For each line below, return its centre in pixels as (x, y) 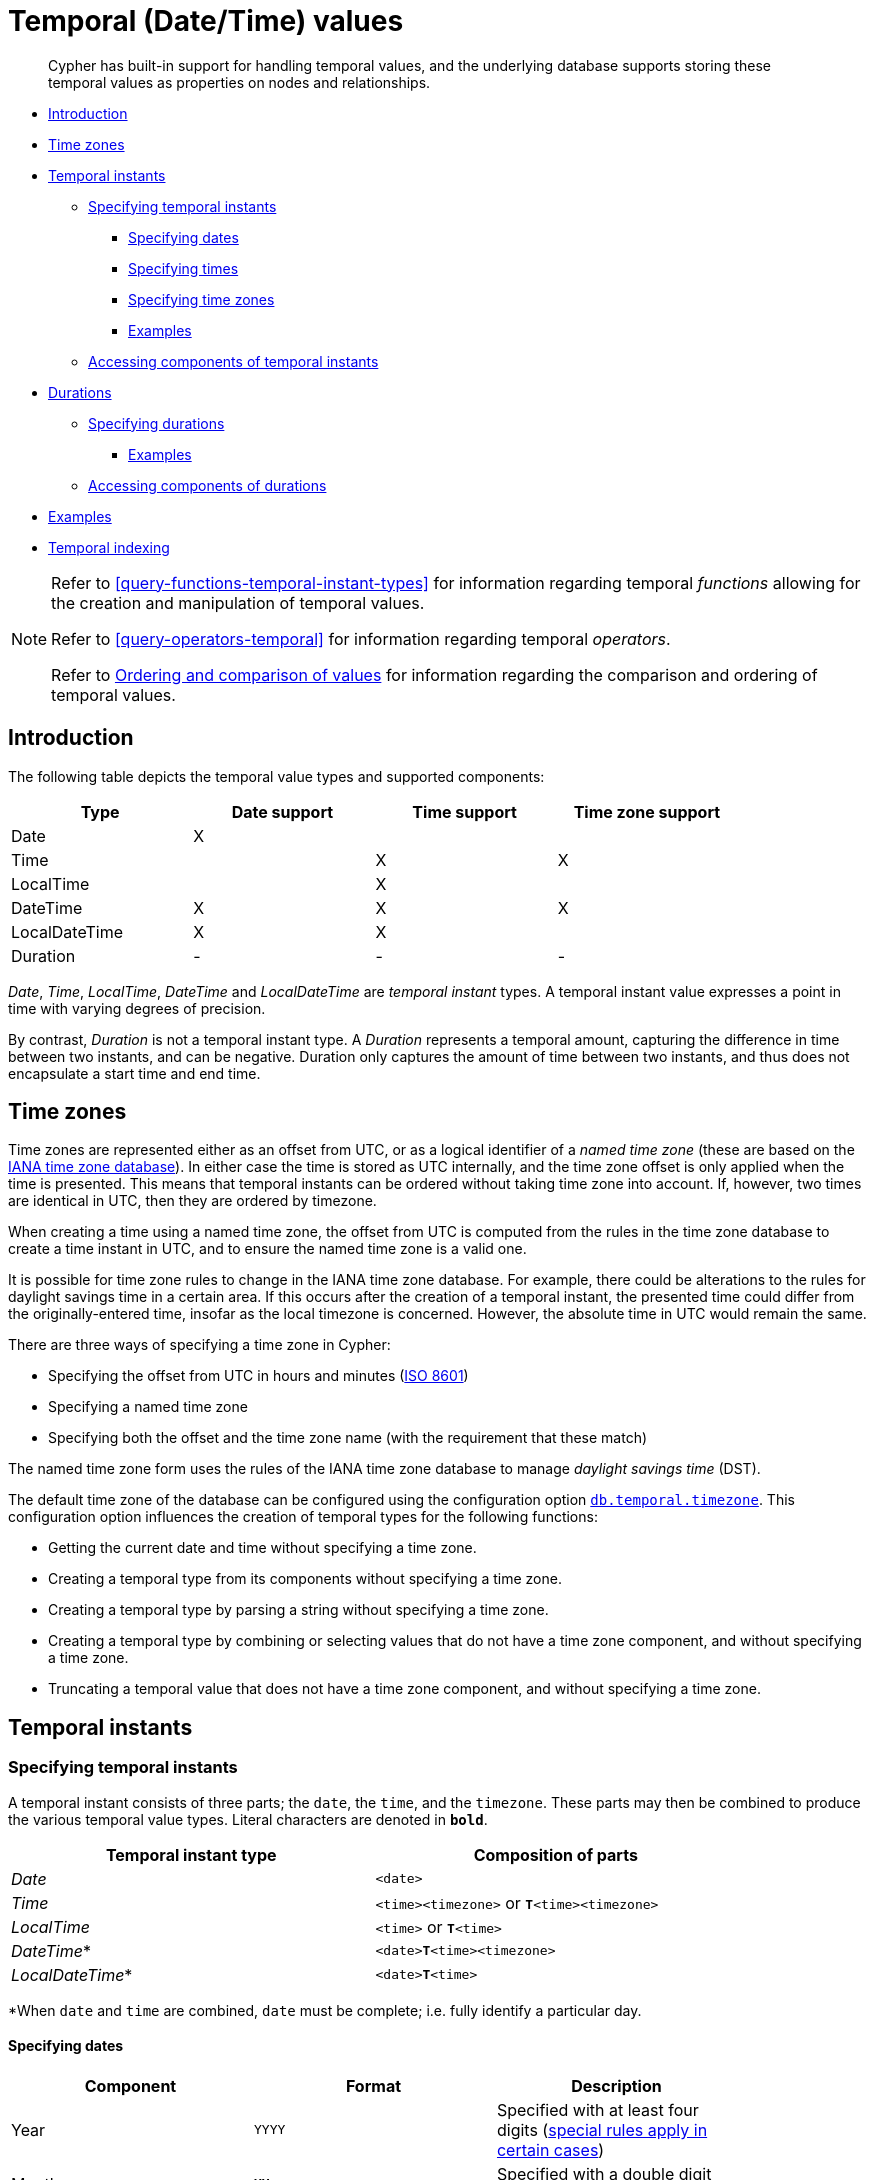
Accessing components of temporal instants (233, 361)
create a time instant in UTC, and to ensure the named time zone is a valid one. (267, 1249)
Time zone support (647, 811)
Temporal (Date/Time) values (206, 21)
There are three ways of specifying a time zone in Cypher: (199, 1345)
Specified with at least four (597, 2109)
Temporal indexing (109, 547)
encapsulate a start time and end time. (134, 1073)
